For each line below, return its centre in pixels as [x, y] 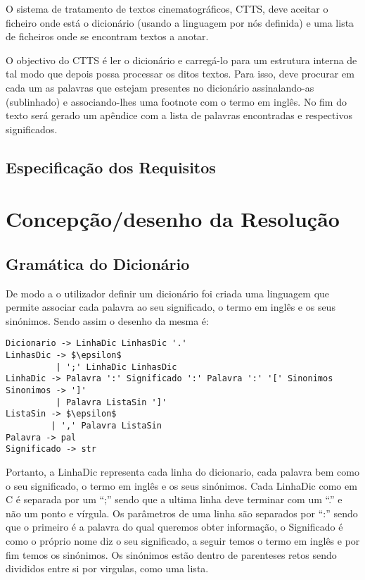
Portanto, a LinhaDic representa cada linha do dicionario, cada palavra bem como [182, 472]
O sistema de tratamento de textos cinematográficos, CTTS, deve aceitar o [167, 8]
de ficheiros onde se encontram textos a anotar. [107, 36]
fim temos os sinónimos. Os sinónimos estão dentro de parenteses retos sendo [171, 554]
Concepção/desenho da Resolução [173, 219]
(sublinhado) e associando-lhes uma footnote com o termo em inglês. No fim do [176, 101]
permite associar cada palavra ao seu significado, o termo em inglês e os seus [171, 307]
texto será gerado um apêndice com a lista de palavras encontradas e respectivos [179, 115]
